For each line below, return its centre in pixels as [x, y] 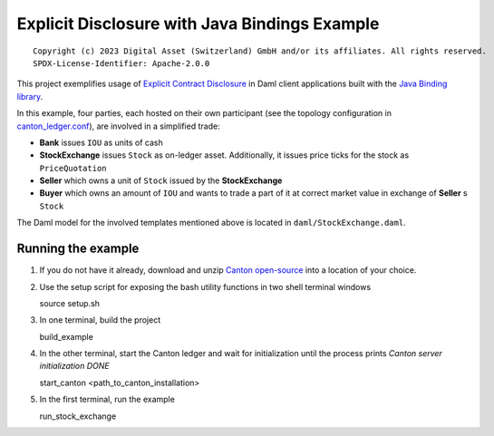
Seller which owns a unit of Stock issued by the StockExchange [161, 180]
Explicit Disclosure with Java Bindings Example [198, 24]
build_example [67, 336]
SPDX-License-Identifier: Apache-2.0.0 [121, 63]
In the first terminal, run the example [107, 400]
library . [30, 96]
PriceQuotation [73, 168]
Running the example [78, 249]
